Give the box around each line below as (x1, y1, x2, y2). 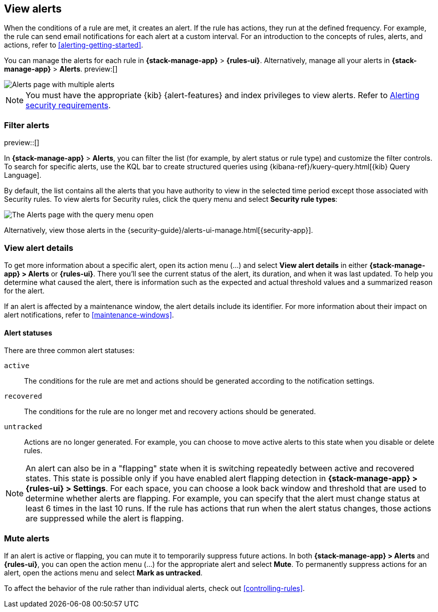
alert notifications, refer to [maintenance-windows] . (4, 310, 174, 319)
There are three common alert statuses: (4, 346, 135, 355)
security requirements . (26, 100, 111, 111)
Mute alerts (4, 533, 50, 543)
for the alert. (4, 286, 45, 295)
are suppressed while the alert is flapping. (26, 513, 184, 524)
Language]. (4, 171, 42, 180)
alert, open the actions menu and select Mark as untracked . (4, 568, 203, 577)
